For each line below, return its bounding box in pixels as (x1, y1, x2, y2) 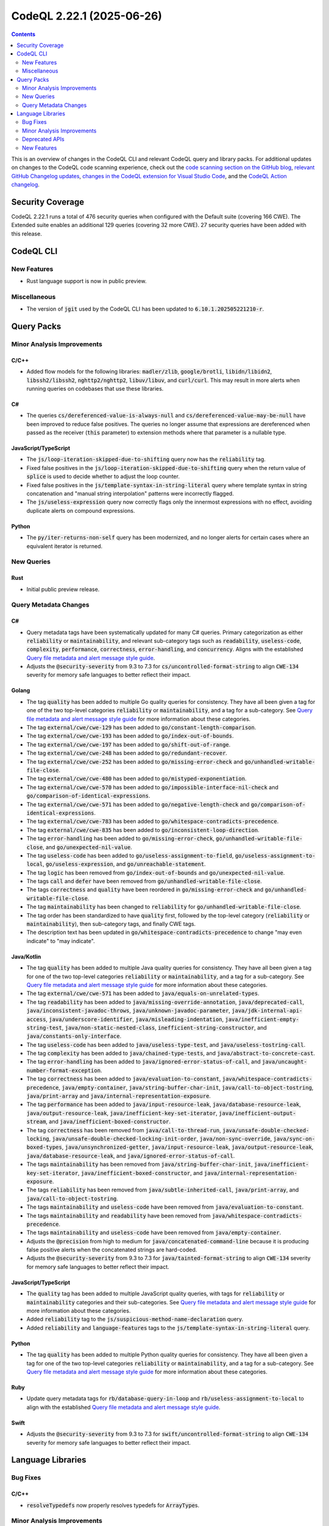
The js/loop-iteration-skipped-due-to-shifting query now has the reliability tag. (26, 455, 266, 463)
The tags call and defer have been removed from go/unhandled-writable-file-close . (26, 878, 262, 885)
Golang (11, 687, 30, 694)
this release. (11, 230, 42, 237)
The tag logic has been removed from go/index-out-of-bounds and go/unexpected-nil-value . (26, 869, 285, 876)
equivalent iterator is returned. (26, 542, 103, 549)
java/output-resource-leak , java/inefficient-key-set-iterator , (26, 1109, 218, 1116)
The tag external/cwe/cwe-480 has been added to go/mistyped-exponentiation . (26, 775, 247, 783)
